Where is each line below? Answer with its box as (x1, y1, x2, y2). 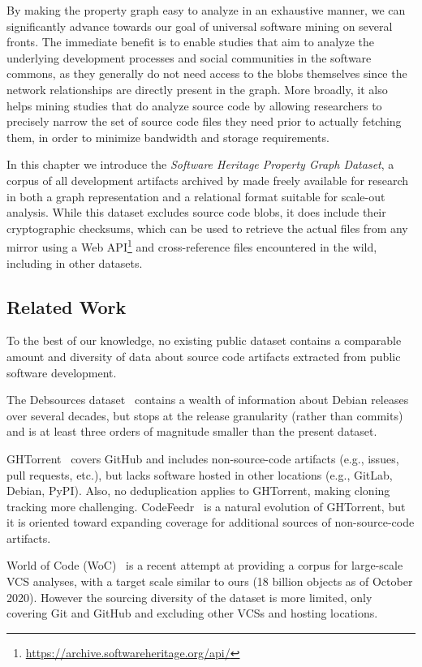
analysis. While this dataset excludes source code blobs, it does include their (6, 204, 386, 221)
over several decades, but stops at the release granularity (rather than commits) (6, 407, 403, 424)
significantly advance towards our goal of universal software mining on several (6, 17, 393, 34)
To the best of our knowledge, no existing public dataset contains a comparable (6, 332, 402, 349)
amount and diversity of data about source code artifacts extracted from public (6, 347, 401, 364)
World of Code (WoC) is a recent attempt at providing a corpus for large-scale (6, 557, 403, 574)
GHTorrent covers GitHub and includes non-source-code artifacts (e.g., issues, (6, 450, 399, 467)
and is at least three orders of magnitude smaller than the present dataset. (6, 423, 377, 440)
